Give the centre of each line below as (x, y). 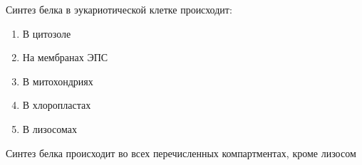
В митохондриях (58, 81)
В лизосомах (50, 128)
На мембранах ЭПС (65, 57)
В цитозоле (47, 33)
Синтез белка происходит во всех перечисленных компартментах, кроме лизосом (181, 153)
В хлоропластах (57, 105)
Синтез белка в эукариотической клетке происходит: (119, 9)
